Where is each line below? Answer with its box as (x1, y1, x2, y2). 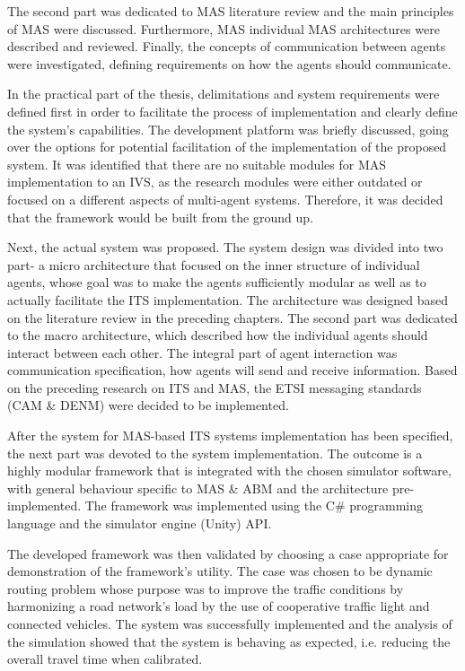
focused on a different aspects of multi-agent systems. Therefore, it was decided (7, 189, 443, 208)
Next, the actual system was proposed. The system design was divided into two (7, 238, 443, 257)
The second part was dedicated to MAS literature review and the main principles (7, 2, 454, 20)
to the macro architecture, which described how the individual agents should (7, 326, 428, 344)
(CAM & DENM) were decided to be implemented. (7, 396, 289, 414)
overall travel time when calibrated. (7, 649, 203, 668)
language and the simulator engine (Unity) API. (7, 514, 272, 533)
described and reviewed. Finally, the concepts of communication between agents (7, 37, 446, 56)
